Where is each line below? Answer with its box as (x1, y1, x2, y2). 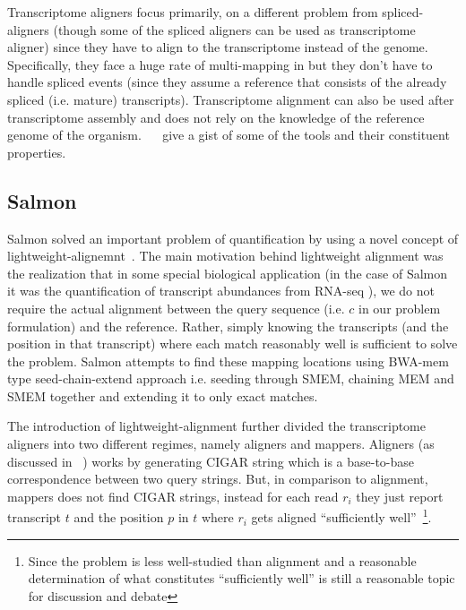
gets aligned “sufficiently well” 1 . (251, 505, 432, 527)
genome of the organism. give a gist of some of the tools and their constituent (7, 125, 450, 144)
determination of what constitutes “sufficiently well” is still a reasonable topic (28, 569, 455, 588)
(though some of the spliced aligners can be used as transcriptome (53, 20, 416, 39)
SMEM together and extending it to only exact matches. (7, 386, 318, 405)
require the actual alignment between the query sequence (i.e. (7, 298, 345, 317)
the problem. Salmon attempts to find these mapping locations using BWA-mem (7, 351, 449, 370)
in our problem (358, 298, 441, 317)
